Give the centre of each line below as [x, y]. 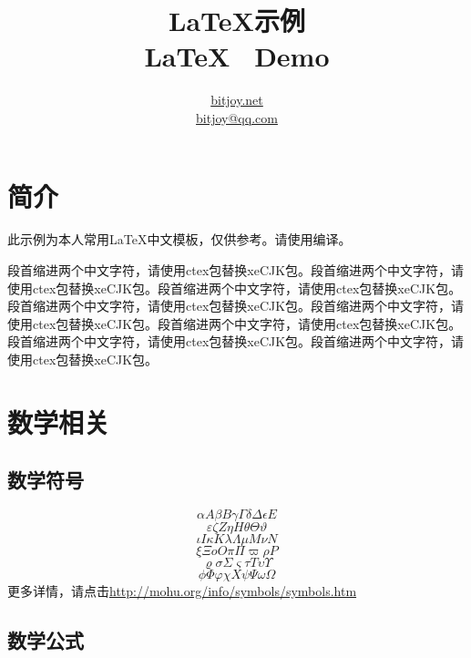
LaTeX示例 [237, 21]
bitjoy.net [237, 100]
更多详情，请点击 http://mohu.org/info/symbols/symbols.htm [182, 591]
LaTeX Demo [237, 56]
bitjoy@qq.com [237, 117]
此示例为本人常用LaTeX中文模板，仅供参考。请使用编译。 [179, 239]
